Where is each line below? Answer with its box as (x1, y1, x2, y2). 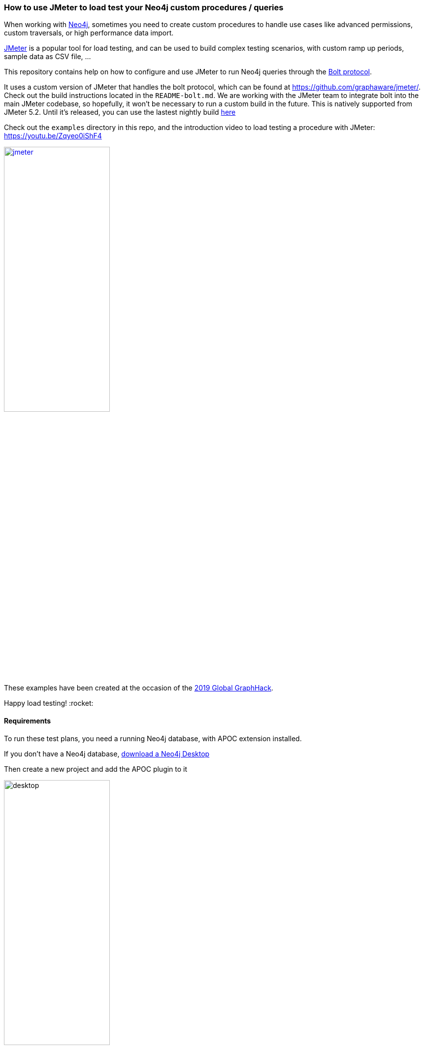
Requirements (4, 716, 51, 725)
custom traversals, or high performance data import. (4, 29, 174, 37)
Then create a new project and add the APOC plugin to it (4, 764, 188, 773)
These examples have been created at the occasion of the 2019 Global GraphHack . (4, 684, 273, 692)
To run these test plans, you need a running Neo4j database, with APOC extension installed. (4, 734, 302, 743)
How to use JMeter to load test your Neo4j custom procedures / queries (4, 2, 284, 12)
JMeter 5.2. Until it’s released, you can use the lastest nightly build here (4, 108, 236, 117)
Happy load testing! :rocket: (4, 699, 94, 708)
